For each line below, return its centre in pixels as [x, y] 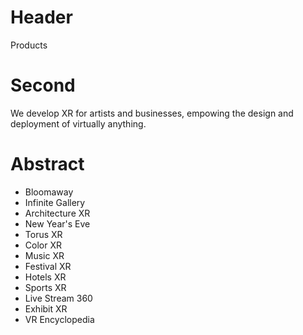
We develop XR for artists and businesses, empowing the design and [152, 113]
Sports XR [45, 287]
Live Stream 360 [58, 298]
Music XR [44, 255]
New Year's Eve [57, 223]
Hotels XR [45, 277]
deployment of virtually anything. [78, 123]
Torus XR [43, 234]
